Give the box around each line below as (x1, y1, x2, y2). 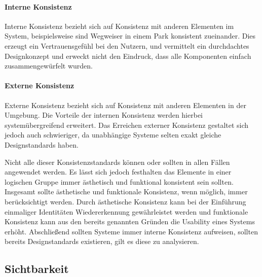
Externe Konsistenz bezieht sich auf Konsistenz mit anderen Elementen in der (5, 99, 246, 110)
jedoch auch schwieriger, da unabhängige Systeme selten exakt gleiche (5, 129, 221, 140)
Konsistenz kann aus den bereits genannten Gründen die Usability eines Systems (5, 216, 255, 227)
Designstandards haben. (5, 139, 79, 150)
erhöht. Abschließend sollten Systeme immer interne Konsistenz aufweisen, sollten (5, 226, 258, 236)
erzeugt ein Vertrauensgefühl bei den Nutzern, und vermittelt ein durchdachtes (5, 40, 249, 51)
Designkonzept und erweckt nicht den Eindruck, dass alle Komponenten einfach (5, 50, 251, 61)
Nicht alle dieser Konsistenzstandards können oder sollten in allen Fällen (5, 156, 230, 167)
